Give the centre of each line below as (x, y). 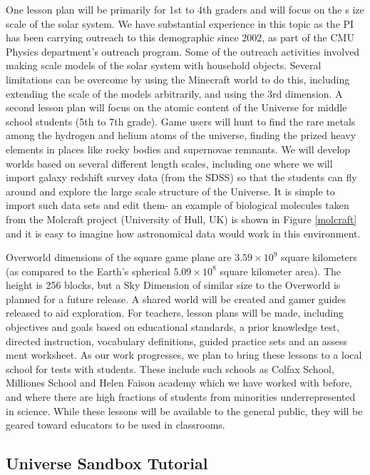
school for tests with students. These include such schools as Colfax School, (170, 368)
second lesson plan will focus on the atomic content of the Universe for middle (176, 107)
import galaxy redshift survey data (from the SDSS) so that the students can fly (181, 177)
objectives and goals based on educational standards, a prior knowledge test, (173, 327)
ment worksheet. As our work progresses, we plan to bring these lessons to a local (184, 355)
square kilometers (319, 257)
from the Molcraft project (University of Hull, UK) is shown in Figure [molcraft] (181, 219)
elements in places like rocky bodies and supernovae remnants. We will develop (178, 149)
